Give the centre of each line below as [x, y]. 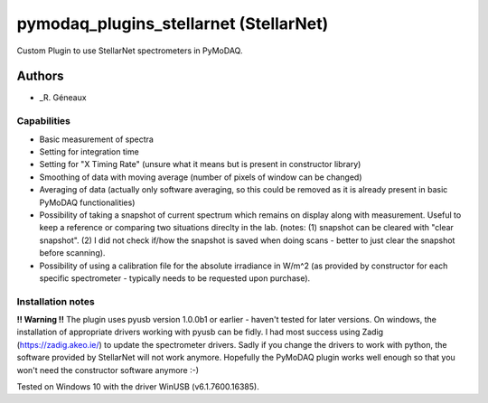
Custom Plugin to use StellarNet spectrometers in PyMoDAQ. [130, 51]
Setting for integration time [89, 151]
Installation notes [56, 301]
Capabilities [44, 121]
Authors [40, 76]
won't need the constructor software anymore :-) [108, 370]
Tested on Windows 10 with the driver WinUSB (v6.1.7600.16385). [138, 386]
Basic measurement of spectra [96, 139]
